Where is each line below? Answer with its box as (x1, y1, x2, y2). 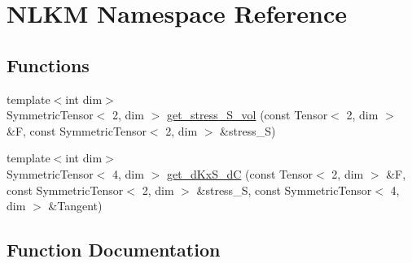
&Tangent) (48, 197, 103, 214)
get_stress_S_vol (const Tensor (166, 106, 328, 123)
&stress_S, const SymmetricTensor (196, 181, 372, 198)
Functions (7, 52, 90, 77)
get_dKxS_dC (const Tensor (166, 165, 313, 182)
